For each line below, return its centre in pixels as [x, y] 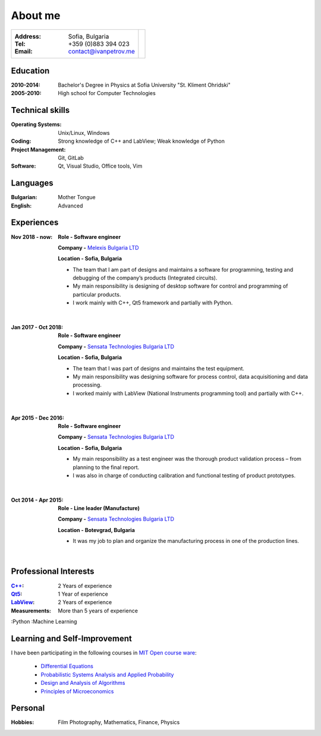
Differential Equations [67, 666]
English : [21, 206]
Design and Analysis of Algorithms [83, 683]
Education [30, 70]
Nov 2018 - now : [32, 237]
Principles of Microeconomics [77, 691]
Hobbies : [23, 722]
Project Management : [38, 149]
